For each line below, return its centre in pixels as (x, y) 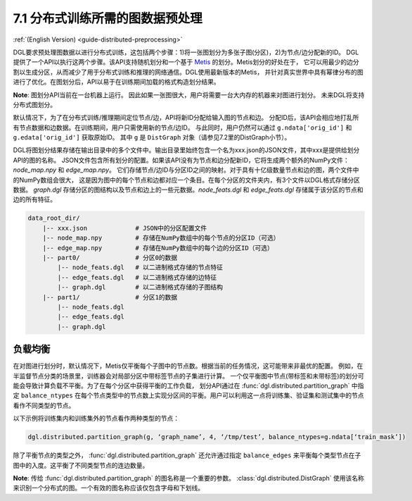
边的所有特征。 (34, 199)
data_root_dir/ (54, 218)
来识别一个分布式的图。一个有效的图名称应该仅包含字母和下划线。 (108, 488)
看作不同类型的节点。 (44, 405)
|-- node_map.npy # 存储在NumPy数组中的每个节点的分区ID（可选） (161, 238)
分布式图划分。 (34, 104)
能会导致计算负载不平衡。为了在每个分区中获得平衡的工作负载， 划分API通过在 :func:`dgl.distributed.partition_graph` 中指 (188, 385)
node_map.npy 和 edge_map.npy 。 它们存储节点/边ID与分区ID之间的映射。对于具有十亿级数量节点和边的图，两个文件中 (186, 170)
